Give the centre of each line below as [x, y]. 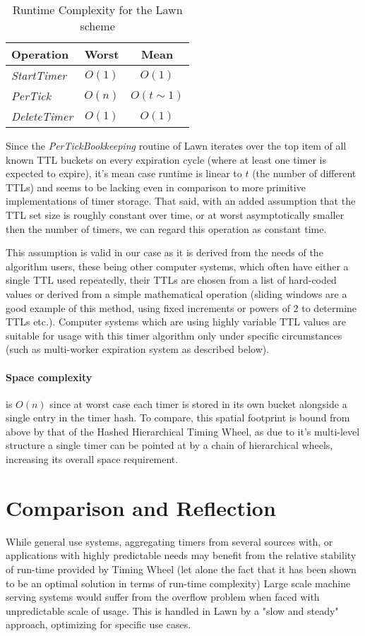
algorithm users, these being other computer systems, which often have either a [177, 266]
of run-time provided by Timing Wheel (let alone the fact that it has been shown [181, 569]
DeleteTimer [42, 116]
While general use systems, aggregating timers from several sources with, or [169, 541]
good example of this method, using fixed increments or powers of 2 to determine [181, 307]
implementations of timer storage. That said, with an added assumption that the [181, 201]
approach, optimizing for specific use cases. [98, 624]
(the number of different [304, 173]
